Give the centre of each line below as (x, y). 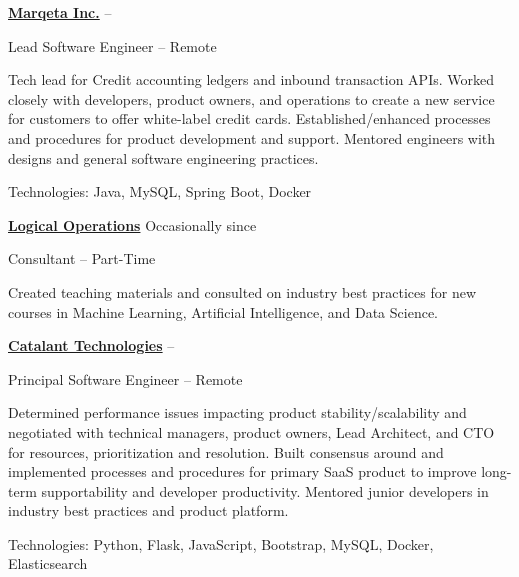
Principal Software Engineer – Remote (125, 378)
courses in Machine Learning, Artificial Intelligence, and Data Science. (223, 311)
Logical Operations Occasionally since (132, 224)
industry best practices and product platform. (148, 510)
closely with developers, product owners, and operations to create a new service (251, 98)
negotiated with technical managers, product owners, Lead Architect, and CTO (251, 431)
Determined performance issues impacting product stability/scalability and (237, 412)
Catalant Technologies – (91, 345)
